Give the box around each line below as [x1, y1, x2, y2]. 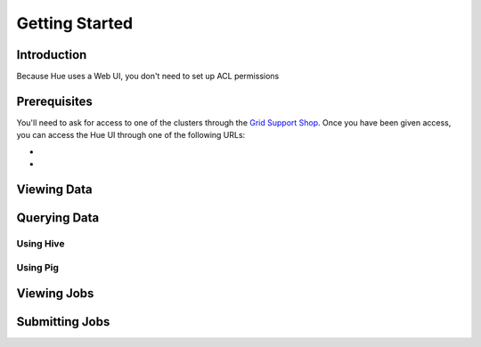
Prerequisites [16, 93, 93, 109]
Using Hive [16, 237, 65, 249]
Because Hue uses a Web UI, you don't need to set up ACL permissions [16, 71, 280, 82]
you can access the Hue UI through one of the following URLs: [16, 130, 246, 141]
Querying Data [16, 210, 100, 225]
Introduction [16, 47, 87, 62]
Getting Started [16, 13, 134, 33]
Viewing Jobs [16, 286, 94, 302]
